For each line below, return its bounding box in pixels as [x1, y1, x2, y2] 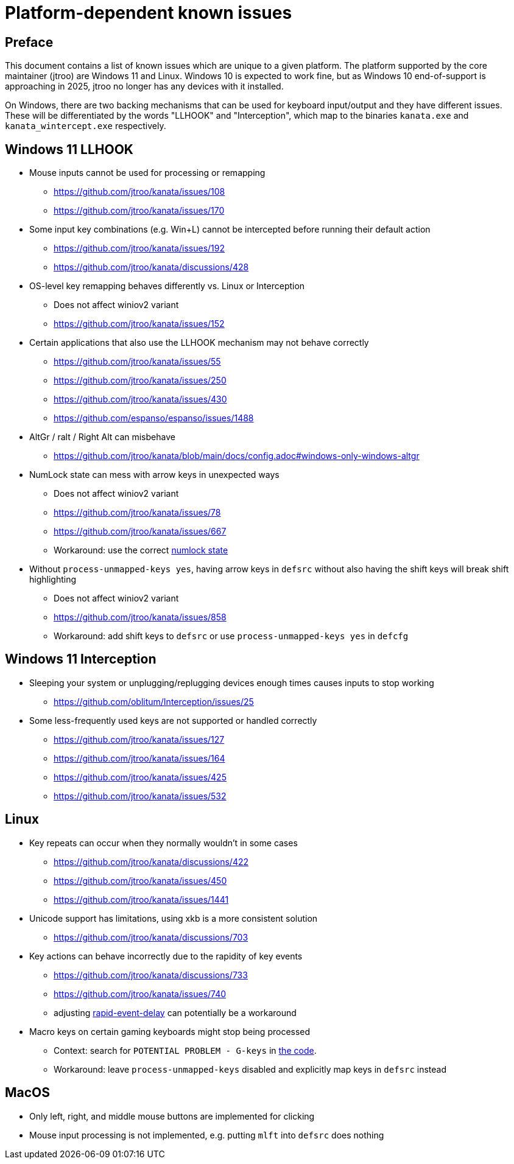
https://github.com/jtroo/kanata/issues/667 [54, 526, 227, 537]
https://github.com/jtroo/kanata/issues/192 [54, 243, 225, 254]
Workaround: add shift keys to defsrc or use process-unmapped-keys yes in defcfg [54, 631, 409, 642]
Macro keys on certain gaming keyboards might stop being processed [29, 1026, 311, 1037]
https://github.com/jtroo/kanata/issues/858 [54, 612, 227, 623]
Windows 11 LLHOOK [5, 141, 133, 157]
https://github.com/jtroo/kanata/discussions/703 [54, 931, 248, 942]
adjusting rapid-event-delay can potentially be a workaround [54, 1007, 297, 1018]
